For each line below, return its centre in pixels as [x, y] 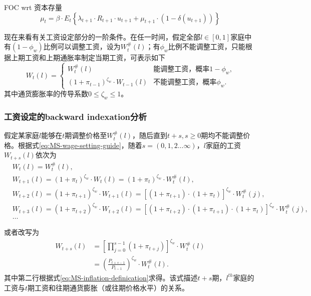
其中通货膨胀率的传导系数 [46, 94]
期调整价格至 [86, 135]
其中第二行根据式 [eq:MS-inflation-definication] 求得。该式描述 [101, 277]
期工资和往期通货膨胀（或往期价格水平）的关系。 [108, 287]
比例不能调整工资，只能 [207, 46]
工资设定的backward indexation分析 [75, 116]
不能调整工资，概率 [185, 83]
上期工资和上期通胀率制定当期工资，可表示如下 [88, 57]
